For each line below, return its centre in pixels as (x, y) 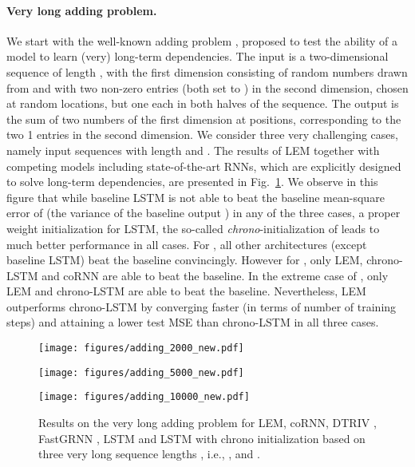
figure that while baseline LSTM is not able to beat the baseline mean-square (196, 197)
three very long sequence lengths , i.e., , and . (149, 454)
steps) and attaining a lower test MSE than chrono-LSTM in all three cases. (193, 322)
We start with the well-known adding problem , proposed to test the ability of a (202, 40)
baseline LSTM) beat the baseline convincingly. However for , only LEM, (185, 260)
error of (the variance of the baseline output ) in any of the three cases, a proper (204, 213)
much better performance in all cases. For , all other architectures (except (187, 244)
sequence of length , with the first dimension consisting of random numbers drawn (207, 71)
